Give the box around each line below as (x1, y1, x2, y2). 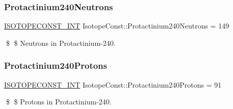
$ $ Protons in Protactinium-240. (6, 96, 112, 107)
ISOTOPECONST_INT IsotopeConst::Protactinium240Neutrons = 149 (4, 20, 229, 31)
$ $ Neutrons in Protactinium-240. (6, 37, 116, 48)
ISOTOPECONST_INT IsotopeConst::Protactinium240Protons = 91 (4, 79, 222, 90)
